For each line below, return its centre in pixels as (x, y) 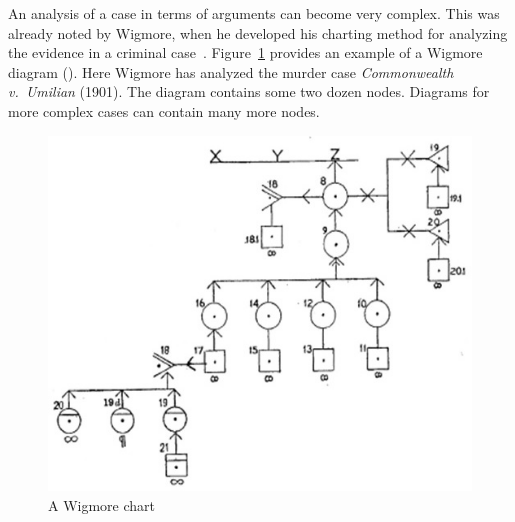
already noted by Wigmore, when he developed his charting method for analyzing (258, 32)
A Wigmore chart (102, 504)
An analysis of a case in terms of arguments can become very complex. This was (254, 13)
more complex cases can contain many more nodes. (164, 110)
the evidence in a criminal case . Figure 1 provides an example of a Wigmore (245, 52)
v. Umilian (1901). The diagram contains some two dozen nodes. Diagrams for (249, 91)
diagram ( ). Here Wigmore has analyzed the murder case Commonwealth (231, 71)
